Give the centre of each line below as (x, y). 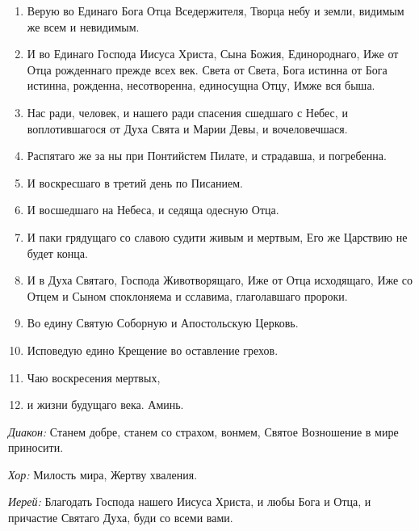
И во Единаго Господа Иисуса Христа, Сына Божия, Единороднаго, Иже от (213, 54)
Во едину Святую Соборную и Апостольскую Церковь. (163, 323)
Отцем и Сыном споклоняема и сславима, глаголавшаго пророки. (187, 295)
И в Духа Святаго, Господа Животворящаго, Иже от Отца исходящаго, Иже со (220, 280)
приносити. (36, 447)
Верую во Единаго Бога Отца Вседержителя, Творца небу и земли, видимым (216, 11)
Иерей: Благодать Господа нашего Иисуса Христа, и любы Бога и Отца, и (190, 501)
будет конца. (57, 253)
